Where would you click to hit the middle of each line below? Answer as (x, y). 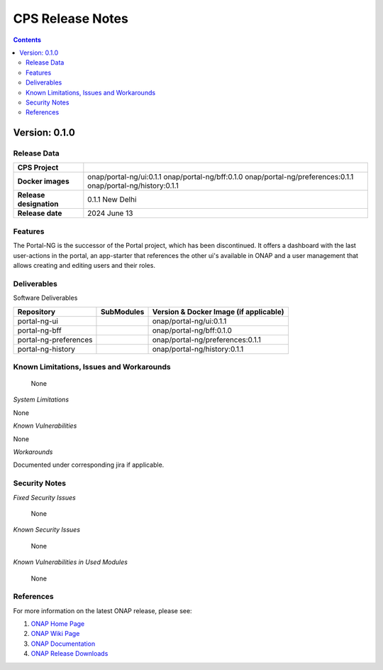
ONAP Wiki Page (55, 634)
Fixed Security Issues (44, 497)
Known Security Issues (47, 530)
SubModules (122, 311)
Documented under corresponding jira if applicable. (89, 465)
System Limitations (41, 400)
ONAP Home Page (58, 624)
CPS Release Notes (71, 18)
